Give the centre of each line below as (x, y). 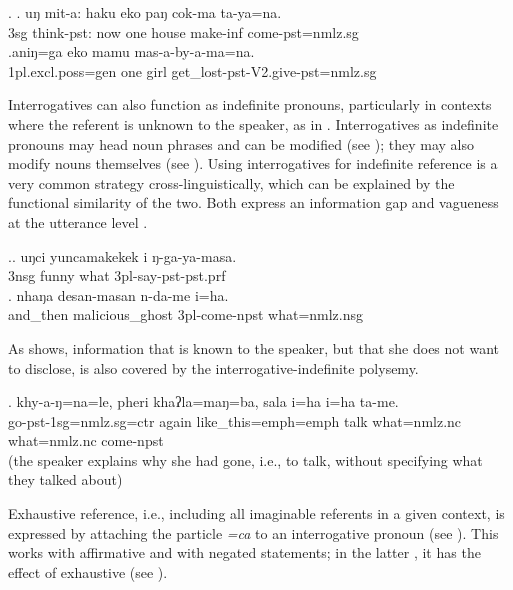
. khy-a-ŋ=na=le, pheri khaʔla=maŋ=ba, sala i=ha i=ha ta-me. (203, 401)
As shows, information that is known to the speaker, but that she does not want (253, 347)
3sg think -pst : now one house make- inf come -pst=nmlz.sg (183, 31)
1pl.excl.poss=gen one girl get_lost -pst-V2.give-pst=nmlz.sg (192, 70)
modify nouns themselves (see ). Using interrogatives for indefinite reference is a (253, 163)
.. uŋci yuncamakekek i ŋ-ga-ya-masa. (122, 255)
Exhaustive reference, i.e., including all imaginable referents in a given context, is (256, 513)
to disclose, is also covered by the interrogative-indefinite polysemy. (213, 367)
